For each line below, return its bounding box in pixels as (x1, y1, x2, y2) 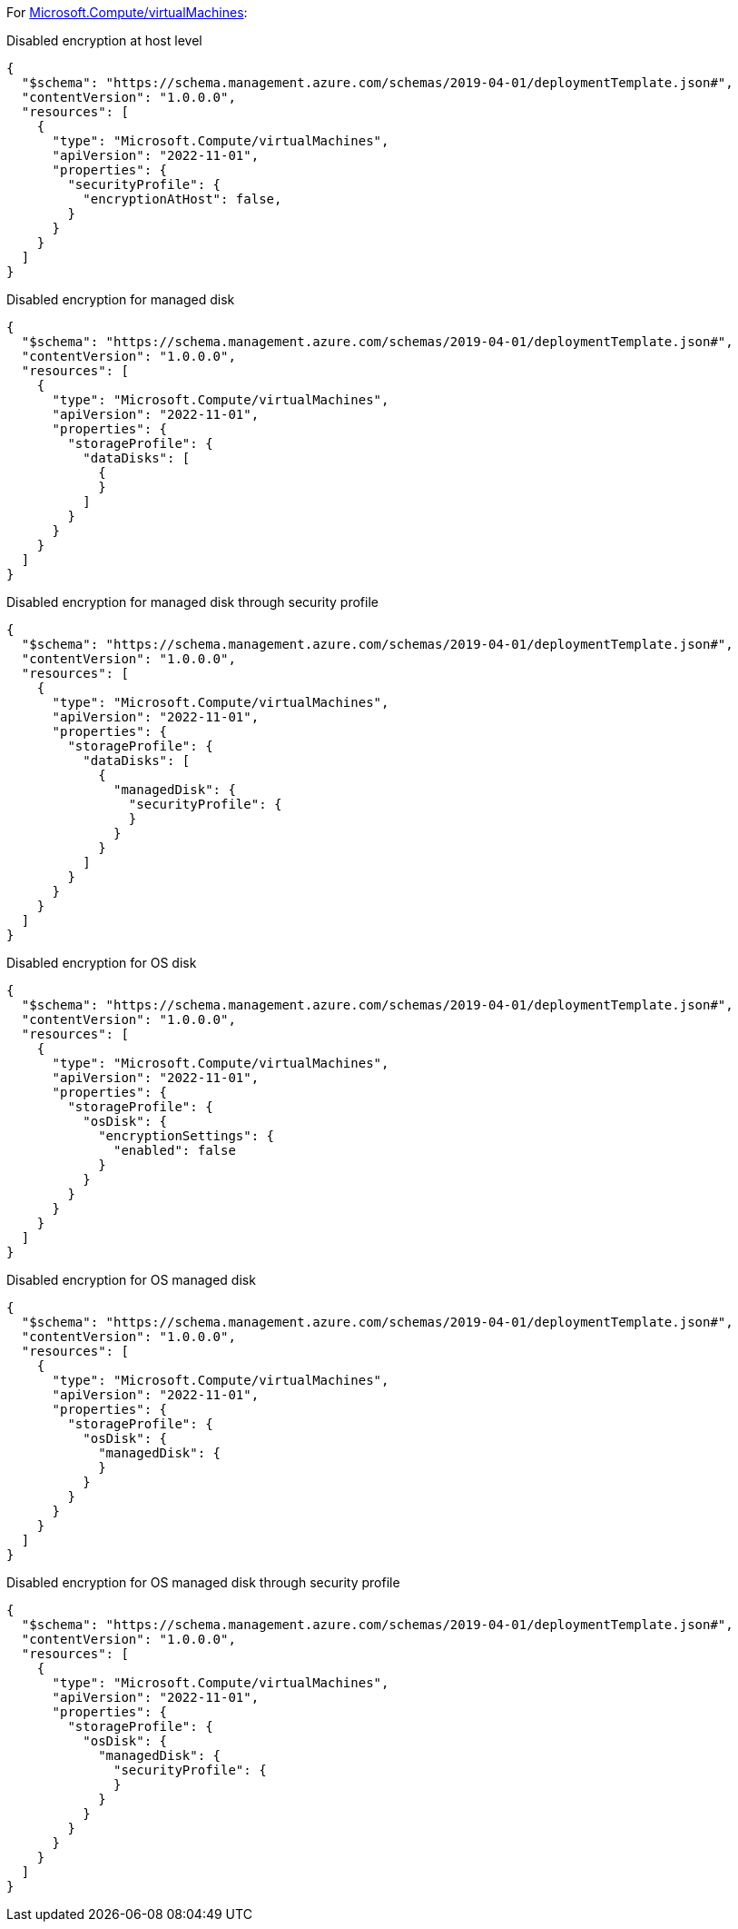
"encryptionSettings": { (98, 1129, 275, 1143)
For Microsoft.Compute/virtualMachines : (6, 5, 248, 20)
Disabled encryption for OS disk (6, 955, 197, 970)
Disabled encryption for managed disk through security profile (6, 594, 379, 610)
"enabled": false (113, 1143, 236, 1158)
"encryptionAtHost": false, (83, 192, 282, 206)
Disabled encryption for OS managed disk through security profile (6, 1575, 400, 1590)
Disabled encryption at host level (6, 33, 202, 48)
